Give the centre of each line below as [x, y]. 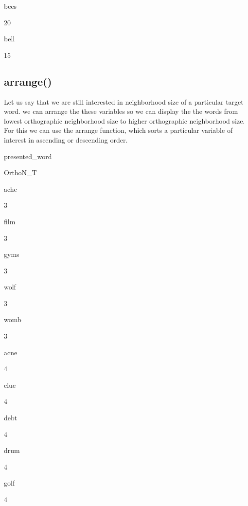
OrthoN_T [20, 172]
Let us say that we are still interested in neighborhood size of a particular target [124, 101]
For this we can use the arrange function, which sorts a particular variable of [118, 130]
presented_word [28, 156]
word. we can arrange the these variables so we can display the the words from [121, 111]
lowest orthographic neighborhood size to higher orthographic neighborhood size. [124, 120]
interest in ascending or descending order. [66, 139]
